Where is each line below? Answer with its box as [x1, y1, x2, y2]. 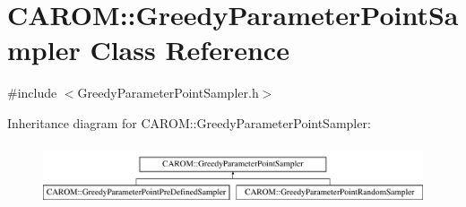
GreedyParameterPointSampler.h [77, 83, 259, 102]
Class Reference [90, 31, 289, 68]
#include [7, 83, 57, 102]
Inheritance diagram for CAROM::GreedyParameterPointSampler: [7, 113, 371, 132]
